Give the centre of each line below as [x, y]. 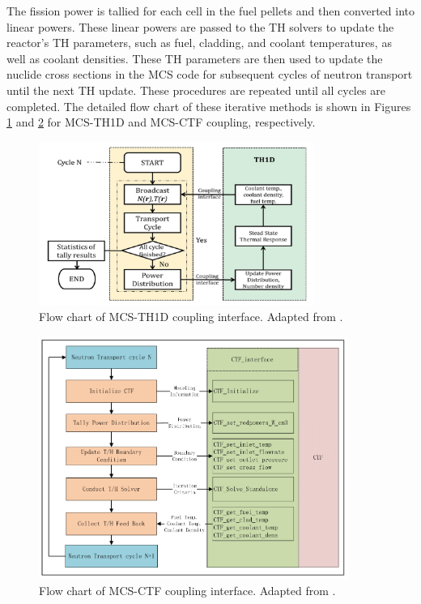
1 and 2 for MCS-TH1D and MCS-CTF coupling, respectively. [161, 122]
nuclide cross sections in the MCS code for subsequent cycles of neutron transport [210, 74]
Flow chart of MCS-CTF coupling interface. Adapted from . [187, 590]
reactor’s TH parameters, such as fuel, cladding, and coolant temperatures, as [199, 43]
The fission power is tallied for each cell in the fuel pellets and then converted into [211, 11]
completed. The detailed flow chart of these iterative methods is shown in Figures [209, 106]
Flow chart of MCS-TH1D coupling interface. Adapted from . [191, 317]
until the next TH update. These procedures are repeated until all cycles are [196, 90]
